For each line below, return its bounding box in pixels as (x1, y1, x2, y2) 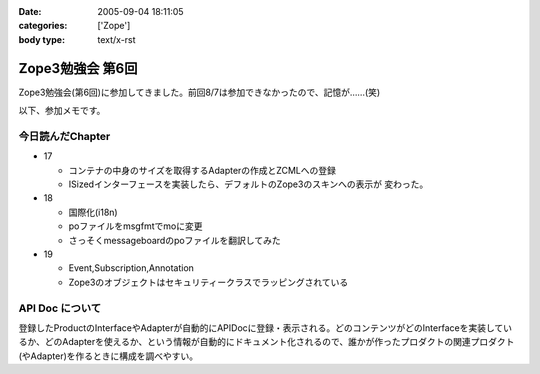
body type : (18, 33, 65, 45)
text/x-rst (97, 33, 136, 45)
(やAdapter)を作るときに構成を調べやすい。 (18, 350, 199, 362)
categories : (18, 20, 68, 32)
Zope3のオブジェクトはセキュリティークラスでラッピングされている (68, 276, 349, 288)
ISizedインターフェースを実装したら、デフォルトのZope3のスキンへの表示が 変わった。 (68, 178, 429, 190)
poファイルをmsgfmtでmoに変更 (68, 220, 203, 232)
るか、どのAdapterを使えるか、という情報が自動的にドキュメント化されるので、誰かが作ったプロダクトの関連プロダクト (18, 336, 515, 348)
